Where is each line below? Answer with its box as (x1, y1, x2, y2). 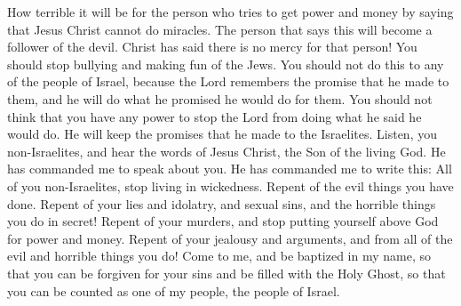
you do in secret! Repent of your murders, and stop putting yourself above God (7, 212, 439, 230)
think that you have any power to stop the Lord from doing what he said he (7, 107, 422, 125)
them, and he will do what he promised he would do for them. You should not (7, 89, 433, 108)
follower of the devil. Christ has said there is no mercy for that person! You (7, 37, 417, 56)
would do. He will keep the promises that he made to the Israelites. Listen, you (7, 125, 437, 143)
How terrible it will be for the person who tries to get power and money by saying (7, 3, 454, 20)
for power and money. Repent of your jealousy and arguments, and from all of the (7, 229, 453, 247)
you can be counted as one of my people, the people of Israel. (7, 281, 340, 300)
